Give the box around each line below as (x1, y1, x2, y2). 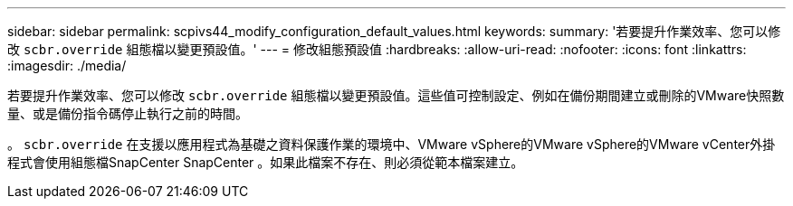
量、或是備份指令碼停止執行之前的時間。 (7, 106, 248, 121)
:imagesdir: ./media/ (7, 58, 127, 73)
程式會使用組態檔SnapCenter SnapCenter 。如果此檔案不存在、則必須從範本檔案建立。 (7, 154, 524, 170)
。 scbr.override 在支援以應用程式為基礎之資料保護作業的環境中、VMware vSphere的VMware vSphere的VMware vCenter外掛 (7, 136, 776, 152)
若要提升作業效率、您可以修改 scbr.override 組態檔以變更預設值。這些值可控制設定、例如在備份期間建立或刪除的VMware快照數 (7, 88, 785, 103)
